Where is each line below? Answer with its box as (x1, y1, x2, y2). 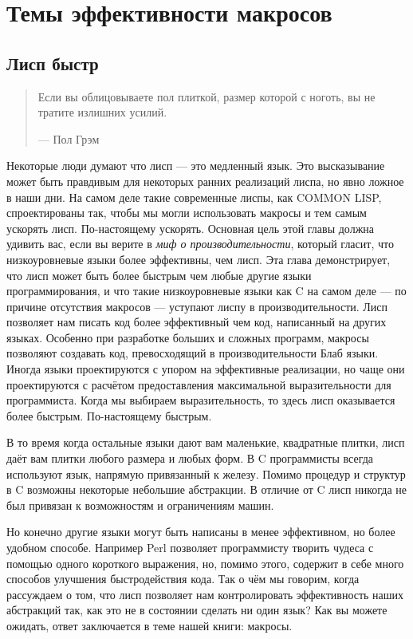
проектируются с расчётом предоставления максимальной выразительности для (6, 376, 391, 392)
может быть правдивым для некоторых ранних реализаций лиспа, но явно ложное (6, 172, 404, 189)
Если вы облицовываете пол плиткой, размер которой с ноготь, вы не (37, 88, 376, 105)
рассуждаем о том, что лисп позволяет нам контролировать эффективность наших (6, 586, 404, 602)
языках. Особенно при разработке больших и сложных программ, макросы (6, 329, 369, 345)
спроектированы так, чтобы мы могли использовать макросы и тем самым (6, 204, 367, 221)
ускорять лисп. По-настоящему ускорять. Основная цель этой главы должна (6, 219, 375, 236)
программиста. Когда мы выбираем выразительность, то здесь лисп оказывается (6, 392, 395, 408)
